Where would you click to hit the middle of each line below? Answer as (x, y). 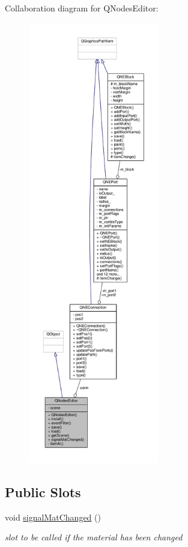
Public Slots (43, 491)
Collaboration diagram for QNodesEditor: (82, 8)
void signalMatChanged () (53, 517)
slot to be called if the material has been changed (94, 537)
